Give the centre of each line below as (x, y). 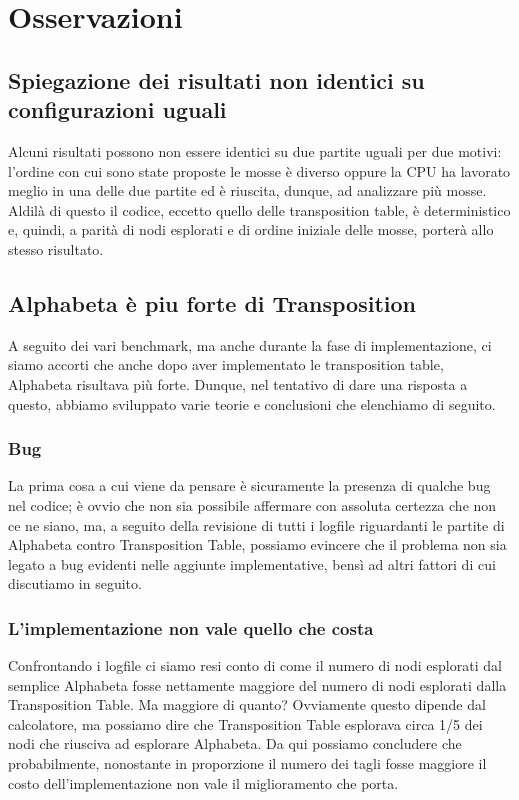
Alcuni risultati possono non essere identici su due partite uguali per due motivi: (255, 150)
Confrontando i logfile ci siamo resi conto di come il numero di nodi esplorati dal (255, 665)
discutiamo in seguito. (75, 583)
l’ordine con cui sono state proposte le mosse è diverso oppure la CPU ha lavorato (259, 170)
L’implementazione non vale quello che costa (191, 627)
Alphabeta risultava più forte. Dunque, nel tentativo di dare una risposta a (238, 383)
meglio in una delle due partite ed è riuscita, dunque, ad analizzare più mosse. (247, 190)
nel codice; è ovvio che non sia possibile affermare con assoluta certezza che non (252, 504)
